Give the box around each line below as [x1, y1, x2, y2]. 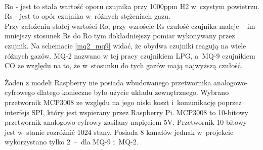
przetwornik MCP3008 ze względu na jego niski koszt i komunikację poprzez [5, 96, 242, 107]
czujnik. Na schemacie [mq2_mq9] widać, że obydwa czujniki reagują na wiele [5, 40, 246, 51]
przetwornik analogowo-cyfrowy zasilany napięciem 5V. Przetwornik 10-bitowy [5, 117, 247, 127]
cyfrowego [5, 87, 35, 97]
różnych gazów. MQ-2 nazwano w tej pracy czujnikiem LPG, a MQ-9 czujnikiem [5, 50, 255, 61]
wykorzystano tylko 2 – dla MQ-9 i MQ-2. [5, 136, 139, 147]
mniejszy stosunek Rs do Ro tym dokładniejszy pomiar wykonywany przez [5, 30, 235, 41]
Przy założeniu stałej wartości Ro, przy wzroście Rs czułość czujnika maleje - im [5, 20, 255, 31]
